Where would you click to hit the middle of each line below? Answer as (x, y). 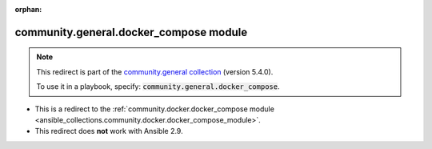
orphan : (28, 9)
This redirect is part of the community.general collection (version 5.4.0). (155, 71)
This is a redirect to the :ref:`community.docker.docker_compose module (155, 109)
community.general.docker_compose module (131, 32)
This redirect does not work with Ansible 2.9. (109, 131)
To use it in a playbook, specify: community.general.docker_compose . (158, 87)
